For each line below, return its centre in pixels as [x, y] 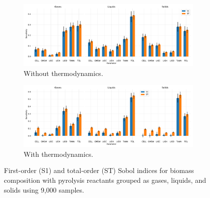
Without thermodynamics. [63, 73]
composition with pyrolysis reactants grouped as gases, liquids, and [105, 180]
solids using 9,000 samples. [44, 189]
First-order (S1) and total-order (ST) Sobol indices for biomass [99, 170]
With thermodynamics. [59, 154]
